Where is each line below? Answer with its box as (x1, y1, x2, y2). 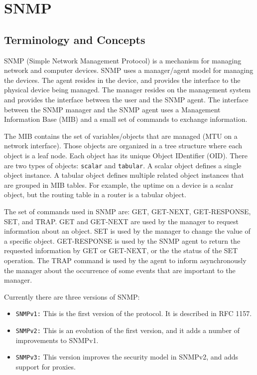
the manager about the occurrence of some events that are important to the (4, 265, 236, 275)
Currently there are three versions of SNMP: (4, 291, 140, 302)
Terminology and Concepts (4, 31, 145, 47)
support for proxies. (15, 361, 76, 372)
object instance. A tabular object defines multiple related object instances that (4, 170, 244, 180)
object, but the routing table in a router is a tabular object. (4, 189, 186, 200)
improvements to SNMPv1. (15, 335, 99, 345)
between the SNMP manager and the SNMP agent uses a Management (4, 104, 221, 114)
